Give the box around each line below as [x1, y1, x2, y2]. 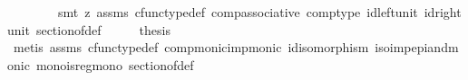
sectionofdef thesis [35, 20, 171, 39]
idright [424, 3, 462, 21]
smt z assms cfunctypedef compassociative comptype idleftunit [57, 3, 418, 21]
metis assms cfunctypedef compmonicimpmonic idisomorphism [13, 38, 369, 57]
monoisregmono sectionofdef [35, 55, 194, 74]
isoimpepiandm [375, 38, 459, 57]
